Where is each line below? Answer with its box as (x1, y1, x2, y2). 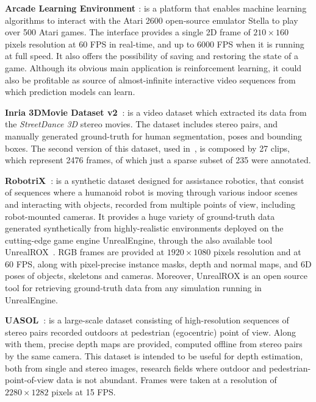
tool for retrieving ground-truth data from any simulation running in (5, 281, 262, 294)
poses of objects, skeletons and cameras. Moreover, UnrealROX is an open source (5, 269, 308, 282)
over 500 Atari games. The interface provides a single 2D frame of (5, 26, 251, 38)
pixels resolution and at (213, 245, 301, 258)
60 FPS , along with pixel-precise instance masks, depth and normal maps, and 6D (5, 257, 312, 270)
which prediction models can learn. (5, 85, 135, 98)
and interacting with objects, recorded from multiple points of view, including (5, 197, 295, 210)
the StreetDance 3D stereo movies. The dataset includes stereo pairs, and (5, 118, 278, 130)
